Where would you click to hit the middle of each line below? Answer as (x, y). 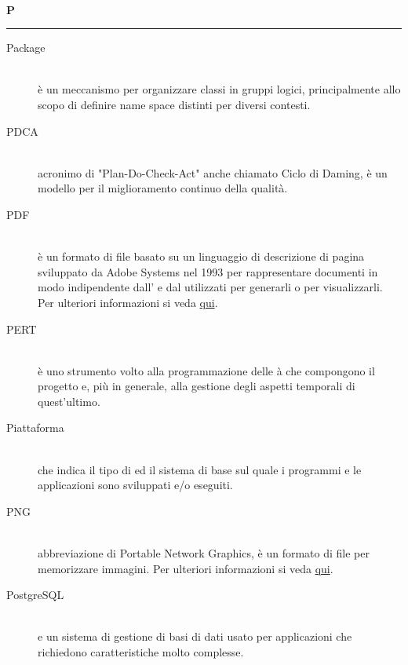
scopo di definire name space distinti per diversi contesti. (174, 104)
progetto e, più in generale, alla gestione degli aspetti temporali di (197, 386)
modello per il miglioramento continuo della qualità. (163, 188)
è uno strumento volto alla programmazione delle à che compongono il (206, 370)
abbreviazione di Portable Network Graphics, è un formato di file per (204, 553)
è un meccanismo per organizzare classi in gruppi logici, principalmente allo (219, 89)
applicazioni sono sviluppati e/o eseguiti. (135, 485)
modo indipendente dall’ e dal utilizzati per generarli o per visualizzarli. (210, 287)
